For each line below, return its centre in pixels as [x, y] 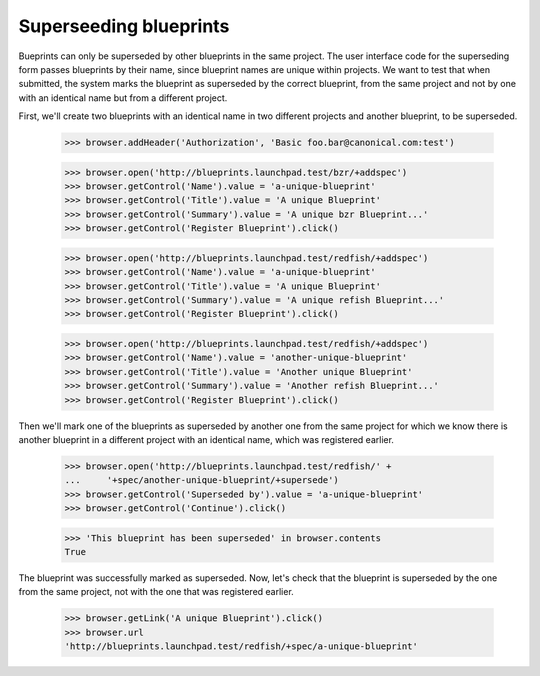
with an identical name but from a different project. [123, 97]
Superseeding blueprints [124, 26]
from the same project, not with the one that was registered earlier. [156, 592]
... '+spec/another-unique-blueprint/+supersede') [201, 480]
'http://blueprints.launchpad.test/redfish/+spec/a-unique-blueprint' [241, 646]
